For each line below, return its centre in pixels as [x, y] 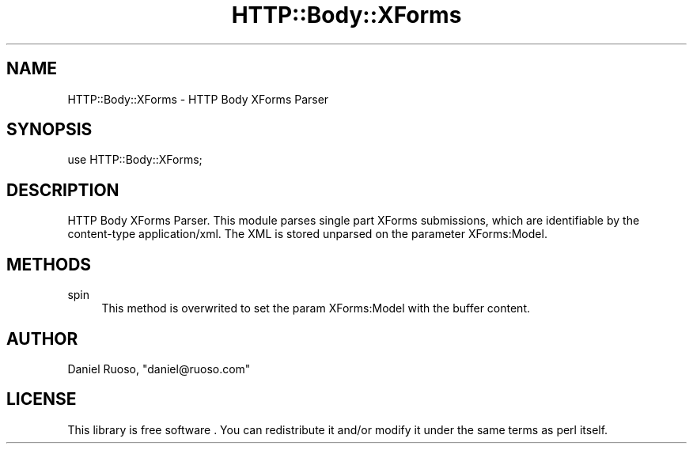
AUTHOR [42, 338]
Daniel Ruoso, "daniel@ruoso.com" [159, 369]
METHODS [49, 264]
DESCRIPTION [63, 190]
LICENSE [42, 399]
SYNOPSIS [49, 130]
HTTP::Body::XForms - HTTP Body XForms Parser [198, 99]
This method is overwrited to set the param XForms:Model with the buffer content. [316, 308]
